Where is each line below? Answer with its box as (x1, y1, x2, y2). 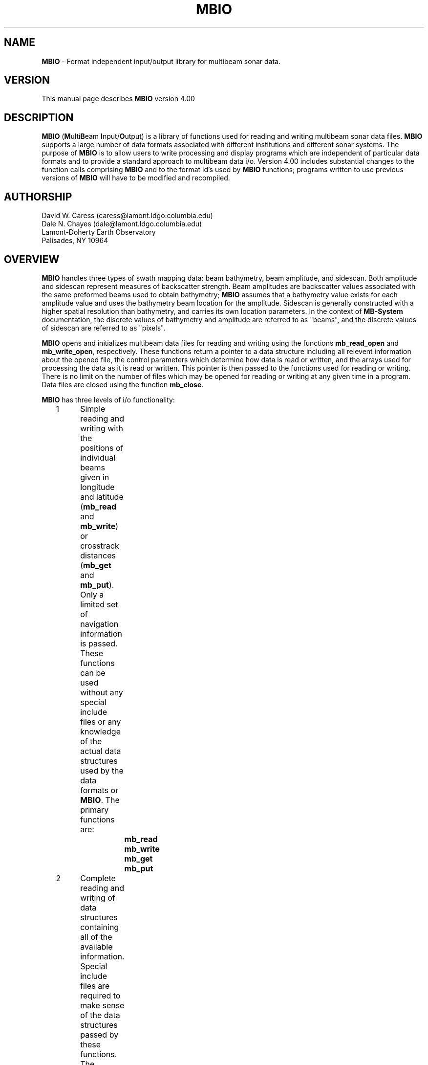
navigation (80, 619, 119, 629)
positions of (80, 443, 124, 453)
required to (80, 990, 121, 1000)
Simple (80, 403, 106, 414)
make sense (80, 1000, 125, 1010)
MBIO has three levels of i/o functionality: (42, 395, 175, 404)
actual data (80, 746, 121, 756)
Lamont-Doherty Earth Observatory (42, 228, 156, 237)
